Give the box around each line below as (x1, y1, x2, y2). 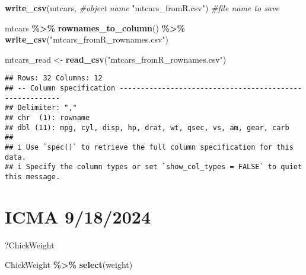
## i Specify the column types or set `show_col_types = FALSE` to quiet (5, 163, 302, 172)
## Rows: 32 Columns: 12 (5, 74, 103, 83)
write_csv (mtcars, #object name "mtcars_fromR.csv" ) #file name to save (5, 2, 279, 14)
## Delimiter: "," (5, 103, 77, 112)
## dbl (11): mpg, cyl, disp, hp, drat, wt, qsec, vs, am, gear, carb (5, 123, 289, 132)
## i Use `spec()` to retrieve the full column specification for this (5, 143, 294, 151)
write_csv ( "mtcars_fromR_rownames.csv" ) (5, 33, 168, 46)
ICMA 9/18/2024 (5, 204, 151, 228)
